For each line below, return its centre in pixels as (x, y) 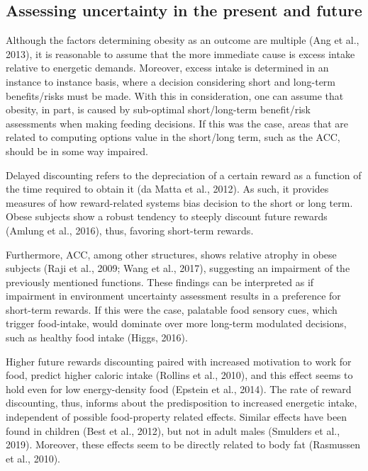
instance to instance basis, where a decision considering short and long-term (171, 81)
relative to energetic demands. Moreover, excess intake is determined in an (167, 68)
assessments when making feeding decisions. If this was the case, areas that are (177, 123)
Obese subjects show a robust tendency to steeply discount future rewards (167, 216)
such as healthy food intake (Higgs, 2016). (97, 337)
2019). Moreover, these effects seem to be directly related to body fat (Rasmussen (183, 444)
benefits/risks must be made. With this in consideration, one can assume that (175, 95)
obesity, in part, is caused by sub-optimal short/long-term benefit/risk (158, 109)
